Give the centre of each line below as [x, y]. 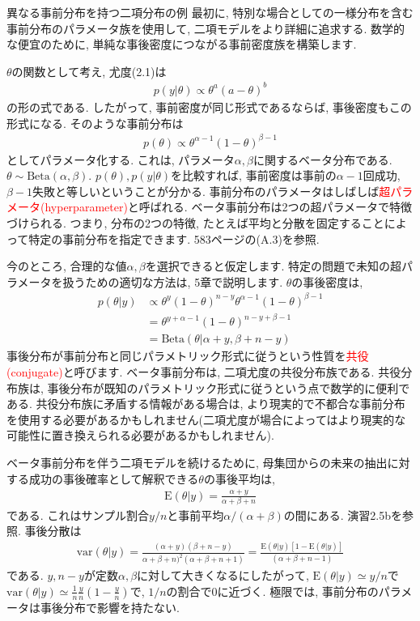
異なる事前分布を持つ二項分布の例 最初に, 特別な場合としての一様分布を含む [210, 12]
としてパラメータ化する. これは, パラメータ [121, 159]
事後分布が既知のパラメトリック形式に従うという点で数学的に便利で [229, 387]
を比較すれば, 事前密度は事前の [254, 175]
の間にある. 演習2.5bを [343, 515]
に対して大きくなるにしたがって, [223, 575]
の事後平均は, [239, 478]
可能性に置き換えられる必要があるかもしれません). [140, 435]
